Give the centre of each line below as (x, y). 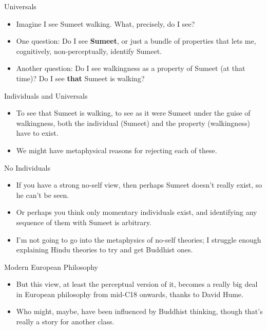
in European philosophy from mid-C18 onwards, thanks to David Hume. (130, 294)
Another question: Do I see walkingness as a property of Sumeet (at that (131, 68)
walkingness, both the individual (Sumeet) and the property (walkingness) (133, 123)
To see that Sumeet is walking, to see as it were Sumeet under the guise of (133, 113)
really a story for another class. (65, 322)
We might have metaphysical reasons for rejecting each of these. (117, 150)
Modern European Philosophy (51, 267)
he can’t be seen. (43, 195)
